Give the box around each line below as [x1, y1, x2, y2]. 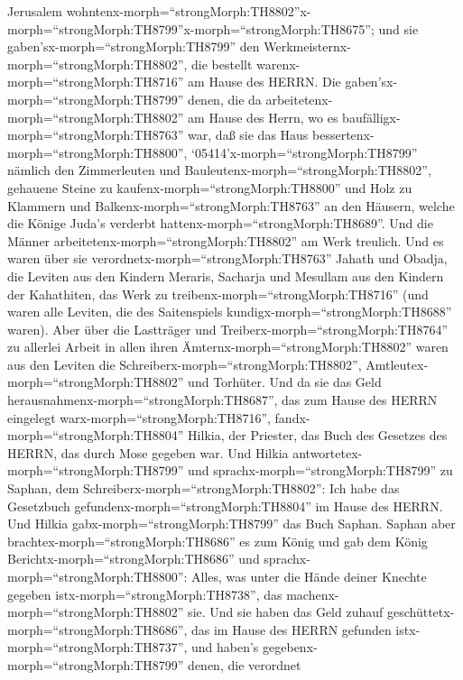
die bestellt [191, 54, 253, 73]
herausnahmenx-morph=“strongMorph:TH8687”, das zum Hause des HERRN [7, 391, 438, 409]
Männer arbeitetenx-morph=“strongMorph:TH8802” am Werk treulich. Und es [7, 231, 444, 250]
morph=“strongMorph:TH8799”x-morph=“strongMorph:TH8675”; [7, 19, 375, 38]
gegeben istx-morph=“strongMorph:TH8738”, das [7, 584, 282, 603]
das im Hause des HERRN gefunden [191, 620, 392, 639]
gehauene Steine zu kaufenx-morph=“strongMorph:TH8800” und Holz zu [7, 178, 412, 197]
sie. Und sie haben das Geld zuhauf [188, 602, 384, 621]
